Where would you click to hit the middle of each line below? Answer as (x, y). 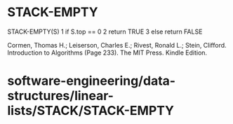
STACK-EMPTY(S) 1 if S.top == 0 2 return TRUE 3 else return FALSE (105, 32)
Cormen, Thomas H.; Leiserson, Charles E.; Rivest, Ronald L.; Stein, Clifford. (117, 45)
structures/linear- (61, 96)
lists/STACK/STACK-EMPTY (91, 111)
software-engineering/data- (92, 81)
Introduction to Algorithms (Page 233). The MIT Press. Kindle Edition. (107, 53)
